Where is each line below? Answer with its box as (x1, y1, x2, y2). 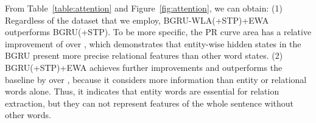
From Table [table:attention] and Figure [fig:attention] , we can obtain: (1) (5, 2, 283, 14)
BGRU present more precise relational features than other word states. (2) (5, 49, 283, 62)
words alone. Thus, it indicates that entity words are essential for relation (5, 85, 279, 98)
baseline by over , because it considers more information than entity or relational (5, 73, 307, 85)
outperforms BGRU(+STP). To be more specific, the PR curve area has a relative (5, 25, 312, 38)
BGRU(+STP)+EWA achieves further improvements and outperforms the (5, 61, 283, 73)
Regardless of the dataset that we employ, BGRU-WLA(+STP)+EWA (5, 13, 269, 26)
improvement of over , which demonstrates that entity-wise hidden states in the (5, 37, 301, 50)
